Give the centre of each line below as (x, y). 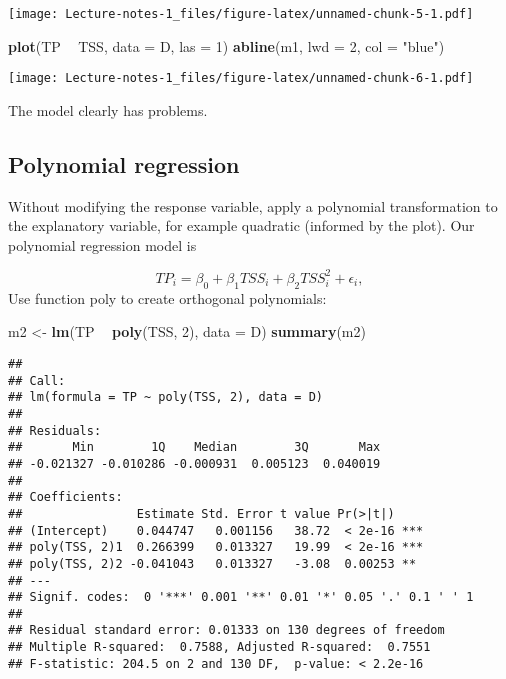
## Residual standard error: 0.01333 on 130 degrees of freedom (226, 630)
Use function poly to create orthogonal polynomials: (167, 297)
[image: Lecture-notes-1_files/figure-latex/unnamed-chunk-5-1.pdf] (241, 14)
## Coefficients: (65, 497)
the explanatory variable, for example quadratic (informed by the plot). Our (241, 225)
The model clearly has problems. (108, 109)
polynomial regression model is (102, 244)
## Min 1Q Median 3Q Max (194, 447)
